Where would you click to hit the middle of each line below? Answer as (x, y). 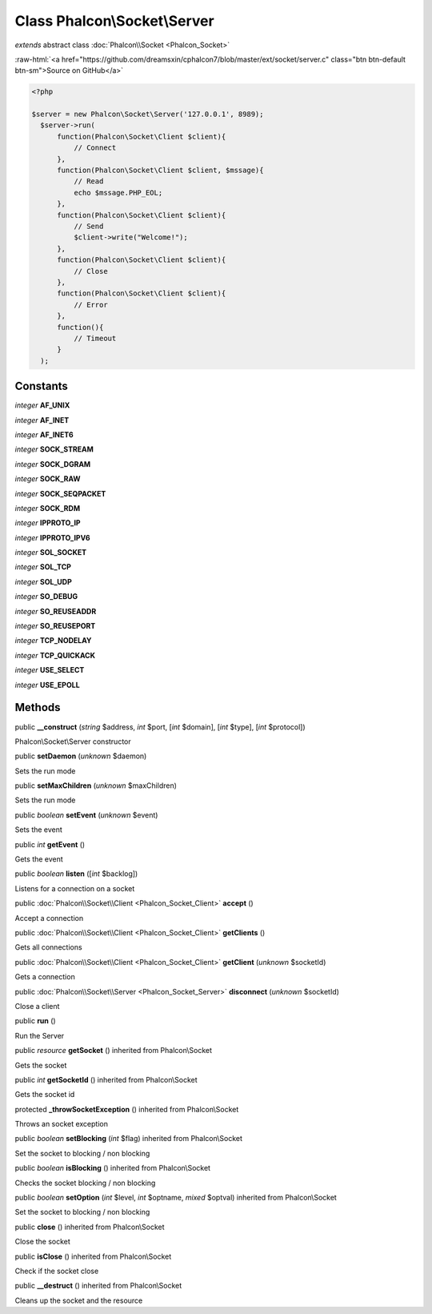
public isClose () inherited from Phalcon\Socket (93, 1256)
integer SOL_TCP (43, 567)
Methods (38, 707)
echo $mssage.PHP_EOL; (118, 193)
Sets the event (39, 830)
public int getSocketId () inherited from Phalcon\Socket (106, 1079)
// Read (88, 181)
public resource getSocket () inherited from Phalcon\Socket (113, 1051)
